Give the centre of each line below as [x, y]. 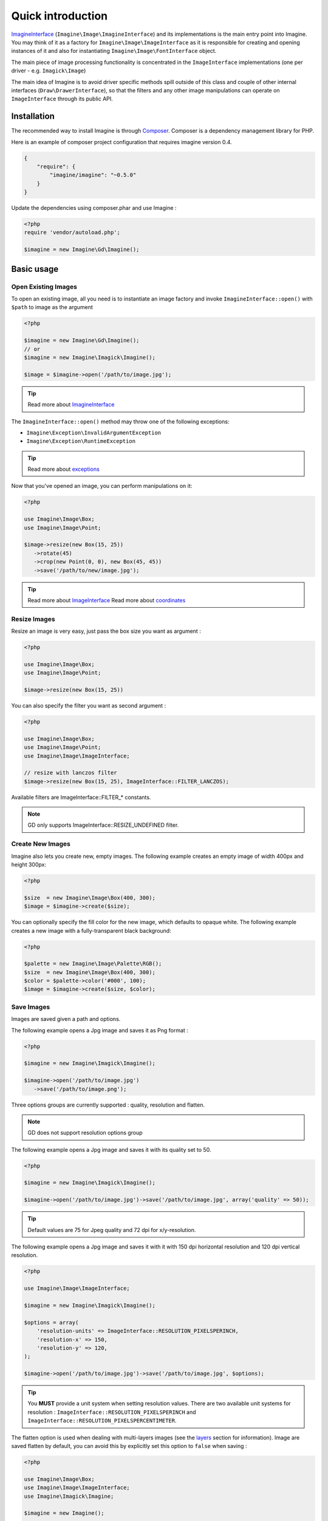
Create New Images [41, 844]
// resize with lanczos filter [71, 773]
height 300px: [29, 865]
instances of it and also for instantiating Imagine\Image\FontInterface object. [114, 51]
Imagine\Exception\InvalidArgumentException [94, 433]
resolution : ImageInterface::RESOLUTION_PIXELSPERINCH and [112, 1412]
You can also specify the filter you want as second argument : [89, 705]
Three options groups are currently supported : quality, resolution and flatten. [108, 1105]
